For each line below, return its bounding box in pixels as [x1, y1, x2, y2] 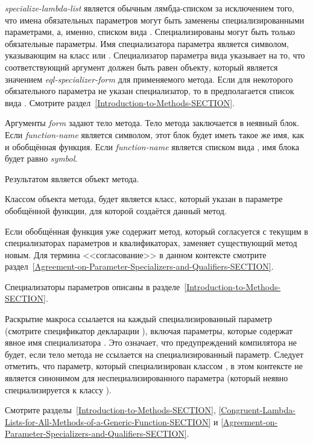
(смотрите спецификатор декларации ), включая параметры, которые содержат [5, 324, 293, 337]
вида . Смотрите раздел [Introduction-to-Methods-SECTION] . [5, 96, 235, 109]
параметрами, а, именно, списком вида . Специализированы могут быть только [5, 25, 296, 38]
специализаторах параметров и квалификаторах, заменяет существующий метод [5, 236, 297, 249]
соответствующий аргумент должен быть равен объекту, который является [5, 60, 278, 73]
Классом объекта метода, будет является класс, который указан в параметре [5, 192, 283, 205]
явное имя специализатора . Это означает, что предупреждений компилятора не [5, 336, 297, 349]
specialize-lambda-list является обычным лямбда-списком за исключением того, [5, 2, 294, 14]
